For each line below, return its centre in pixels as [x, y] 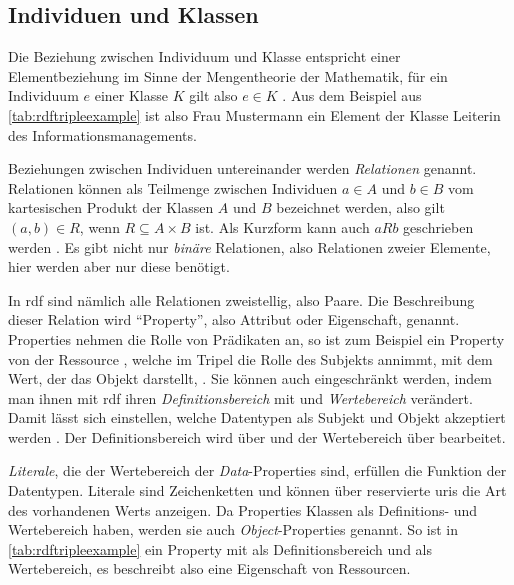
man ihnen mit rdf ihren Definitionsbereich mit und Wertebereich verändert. [240, 397]
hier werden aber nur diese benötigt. [119, 266]
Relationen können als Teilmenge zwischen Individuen [173, 187]
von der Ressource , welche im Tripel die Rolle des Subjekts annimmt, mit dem [250, 358]
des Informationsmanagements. [102, 134]
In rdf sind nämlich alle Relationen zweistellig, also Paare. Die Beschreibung [241, 299]
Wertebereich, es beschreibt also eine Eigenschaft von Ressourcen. [209, 568]
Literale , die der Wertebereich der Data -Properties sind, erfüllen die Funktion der [257, 470]
